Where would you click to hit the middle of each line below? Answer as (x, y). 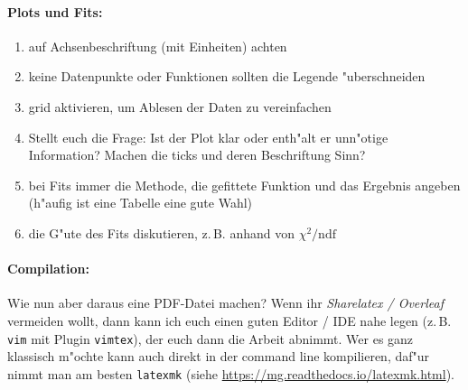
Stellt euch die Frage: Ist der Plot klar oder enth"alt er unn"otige (208, 137)
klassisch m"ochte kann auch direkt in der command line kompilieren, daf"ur (219, 356)
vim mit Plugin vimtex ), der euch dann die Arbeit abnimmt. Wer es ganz (211, 338)
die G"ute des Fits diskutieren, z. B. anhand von (161, 232)
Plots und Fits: (55, 11)
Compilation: (48, 269)
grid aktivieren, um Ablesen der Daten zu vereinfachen (180, 106)
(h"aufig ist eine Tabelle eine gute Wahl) (140, 203)
